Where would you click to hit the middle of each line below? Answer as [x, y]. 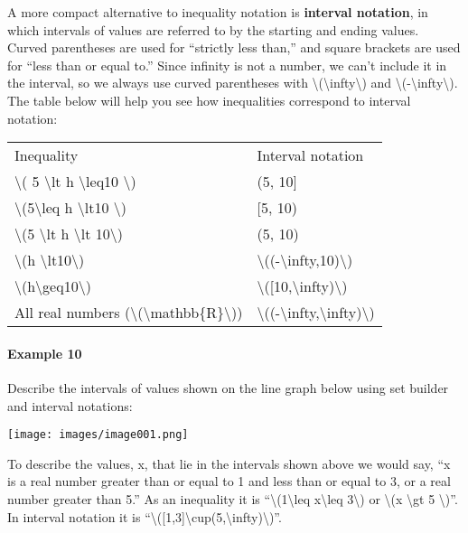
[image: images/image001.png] [98, 435]
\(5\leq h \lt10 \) [71, 208]
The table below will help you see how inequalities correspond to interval [209, 100]
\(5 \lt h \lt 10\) [69, 234]
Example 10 [45, 353]
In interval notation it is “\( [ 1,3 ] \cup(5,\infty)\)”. [145, 516]
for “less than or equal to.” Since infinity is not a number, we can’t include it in [227, 65]
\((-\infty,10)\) [305, 260]
